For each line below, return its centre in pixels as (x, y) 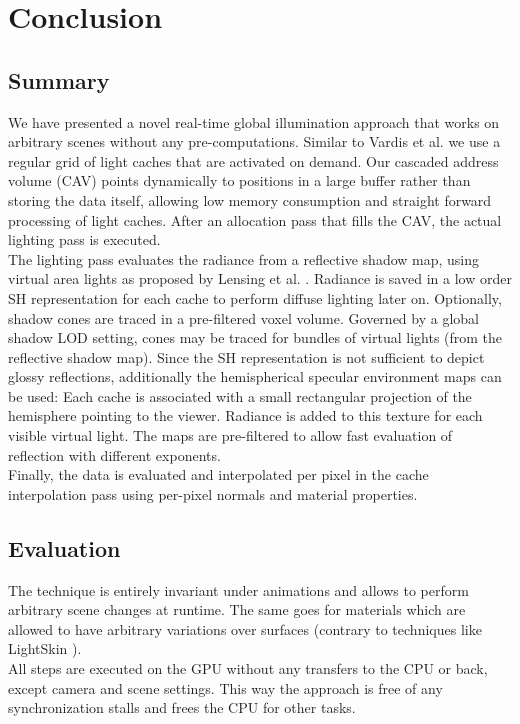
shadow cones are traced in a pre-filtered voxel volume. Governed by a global (243, 317)
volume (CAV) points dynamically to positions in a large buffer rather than (239, 180)
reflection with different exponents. (114, 454)
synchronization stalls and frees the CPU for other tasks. (182, 707)
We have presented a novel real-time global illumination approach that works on (254, 121)
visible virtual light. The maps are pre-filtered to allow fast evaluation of (230, 435)
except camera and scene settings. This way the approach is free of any (225, 687)
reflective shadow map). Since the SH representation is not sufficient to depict (246, 356)
